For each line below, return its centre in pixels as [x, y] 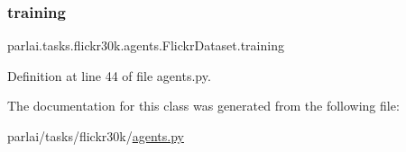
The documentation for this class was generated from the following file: [203, 106]
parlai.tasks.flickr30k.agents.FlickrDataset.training [146, 45]
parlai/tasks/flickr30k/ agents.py [96, 136]
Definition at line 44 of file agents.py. [109, 75]
